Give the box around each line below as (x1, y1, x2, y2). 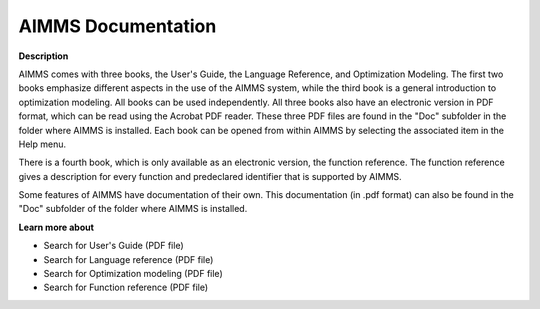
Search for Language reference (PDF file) (43, 253, 214, 265)
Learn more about (18, 221, 95, 233)
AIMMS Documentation (18, 15, 217, 37)
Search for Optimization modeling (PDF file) (43, 268, 224, 280)
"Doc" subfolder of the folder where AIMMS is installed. (18, 203, 248, 215)
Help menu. (18, 138, 67, 150)
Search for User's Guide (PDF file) (43, 240, 184, 252)
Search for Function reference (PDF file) (43, 281, 209, 294)
